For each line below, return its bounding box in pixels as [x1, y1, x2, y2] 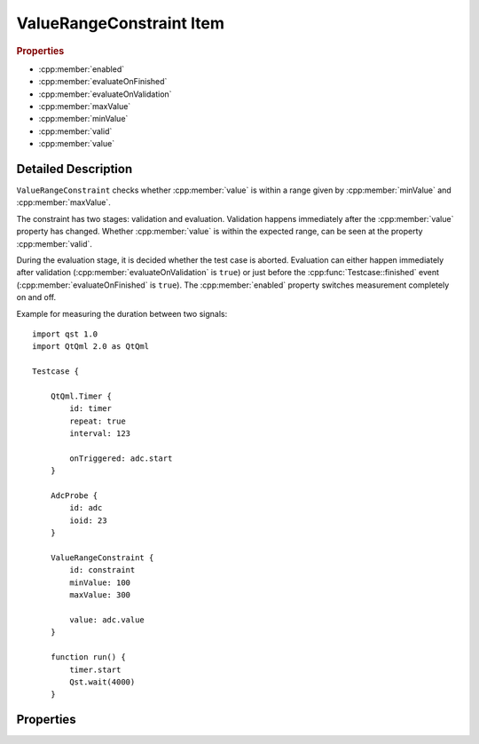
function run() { [50, 653, 126, 662]
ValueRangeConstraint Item [16, 13, 225, 33]
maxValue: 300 [69, 590, 131, 600]
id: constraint [69, 565, 136, 575]
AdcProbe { [50, 491, 98, 501]
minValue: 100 [69, 577, 131, 588]
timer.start [69, 664, 122, 675]
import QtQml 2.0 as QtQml [32, 342, 150, 352]
